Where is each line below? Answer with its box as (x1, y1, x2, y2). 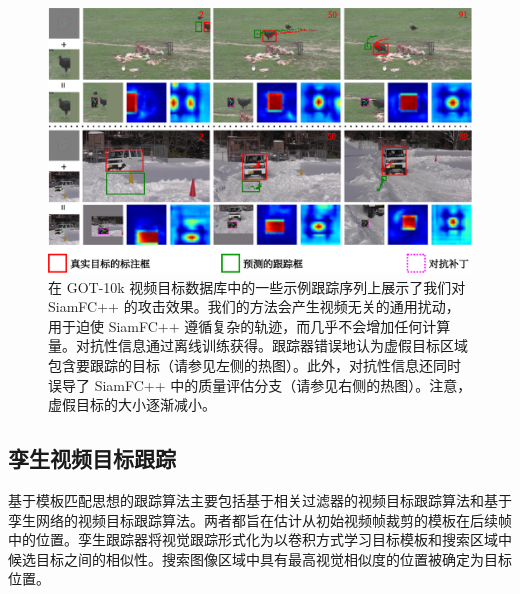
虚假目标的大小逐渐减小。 (48, 394, 216, 415)
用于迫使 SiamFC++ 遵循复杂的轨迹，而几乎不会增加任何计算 (48, 315, 451, 336)
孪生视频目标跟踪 (8, 443, 176, 474)
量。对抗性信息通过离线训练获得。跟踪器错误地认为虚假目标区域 (48, 335, 468, 356)
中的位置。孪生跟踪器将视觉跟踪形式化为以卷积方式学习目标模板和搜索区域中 (8, 529, 512, 550)
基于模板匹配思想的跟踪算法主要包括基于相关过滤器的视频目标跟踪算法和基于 (8, 489, 512, 510)
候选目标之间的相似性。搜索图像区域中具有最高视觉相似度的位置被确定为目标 (8, 548, 512, 569)
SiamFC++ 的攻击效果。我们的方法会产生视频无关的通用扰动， (48, 296, 460, 317)
